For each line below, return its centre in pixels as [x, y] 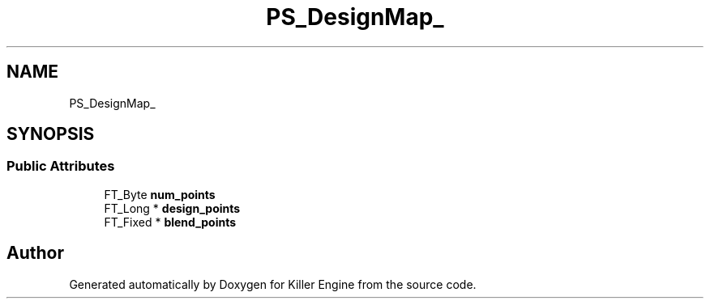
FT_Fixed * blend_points [170, 222]
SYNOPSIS [51, 134]
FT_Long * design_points [172, 208]
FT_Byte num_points [160, 194]
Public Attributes [61, 166]
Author [35, 253]
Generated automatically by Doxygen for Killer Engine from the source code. [273, 284]
